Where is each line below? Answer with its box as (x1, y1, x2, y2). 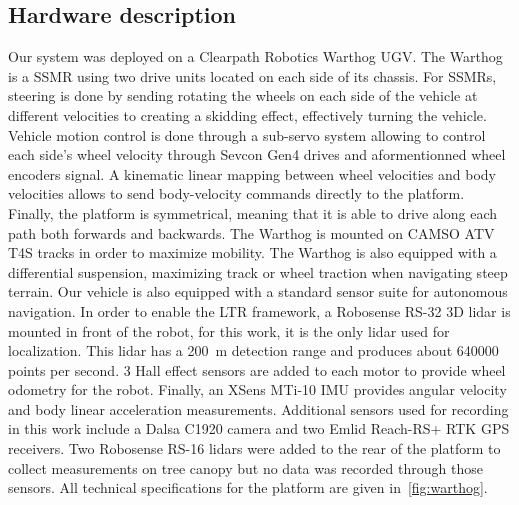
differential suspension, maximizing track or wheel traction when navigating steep (8, 261, 508, 282)
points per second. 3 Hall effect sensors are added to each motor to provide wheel (8, 359, 506, 380)
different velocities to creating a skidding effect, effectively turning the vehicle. (8, 104, 487, 125)
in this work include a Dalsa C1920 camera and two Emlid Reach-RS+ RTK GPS (8, 418, 510, 439)
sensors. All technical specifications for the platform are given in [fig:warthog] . (8, 477, 488, 498)
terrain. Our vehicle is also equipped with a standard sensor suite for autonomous (8, 281, 508, 302)
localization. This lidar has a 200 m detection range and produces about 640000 (8, 340, 499, 361)
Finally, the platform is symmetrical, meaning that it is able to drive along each (8, 202, 497, 223)
